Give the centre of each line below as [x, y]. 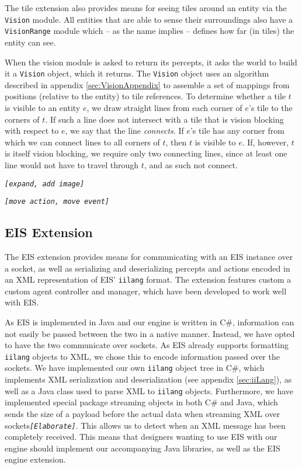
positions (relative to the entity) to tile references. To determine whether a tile [145, 96]
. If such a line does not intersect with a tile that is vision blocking [164, 119]
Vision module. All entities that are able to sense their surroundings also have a [149, 19]
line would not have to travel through [72, 164]
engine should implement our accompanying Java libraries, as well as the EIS [143, 448]
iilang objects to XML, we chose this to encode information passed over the [142, 356]
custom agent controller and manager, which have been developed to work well [146, 291]
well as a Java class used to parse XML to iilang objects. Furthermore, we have [149, 390]
